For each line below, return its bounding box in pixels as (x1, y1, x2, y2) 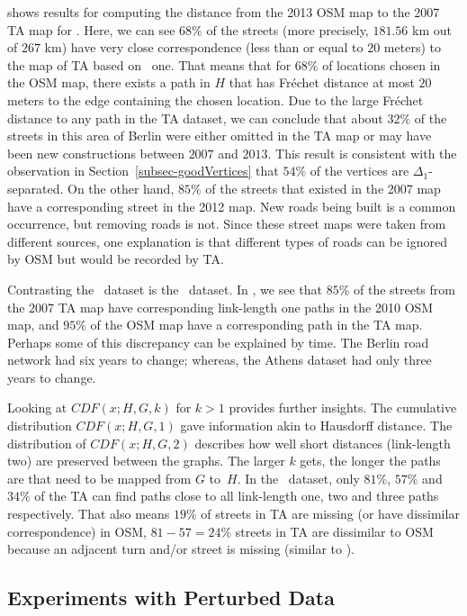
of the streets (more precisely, (206, 20, 369, 39)
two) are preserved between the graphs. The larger (7, 451, 285, 470)
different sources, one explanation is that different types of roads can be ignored (7, 231, 448, 250)
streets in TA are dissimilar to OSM (235, 521, 434, 540)
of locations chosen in (322, 55, 441, 74)
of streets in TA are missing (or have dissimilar (201, 504, 460, 523)
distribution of (7, 433, 86, 452)
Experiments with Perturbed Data (7, 584, 335, 611)
